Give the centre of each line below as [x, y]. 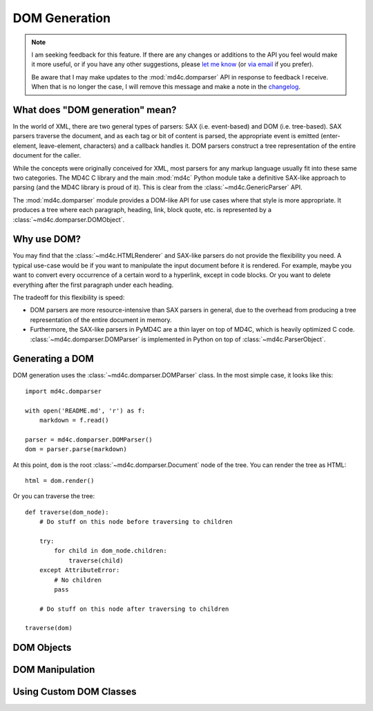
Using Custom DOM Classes [75, 692]
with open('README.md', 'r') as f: [85, 410]
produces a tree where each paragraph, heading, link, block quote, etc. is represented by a [142, 210]
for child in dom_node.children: [111, 551]
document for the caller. [47, 155]
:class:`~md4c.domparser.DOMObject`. [69, 219]
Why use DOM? [47, 239]
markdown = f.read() [74, 420]
